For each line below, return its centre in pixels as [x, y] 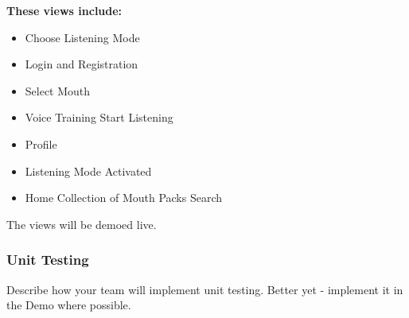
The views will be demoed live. [82, 224]
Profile [41, 143]
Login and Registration [82, 64]
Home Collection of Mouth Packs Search [124, 198]
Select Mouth [58, 90]
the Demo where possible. [69, 305]
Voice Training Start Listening [99, 117]
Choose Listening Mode [82, 37]
